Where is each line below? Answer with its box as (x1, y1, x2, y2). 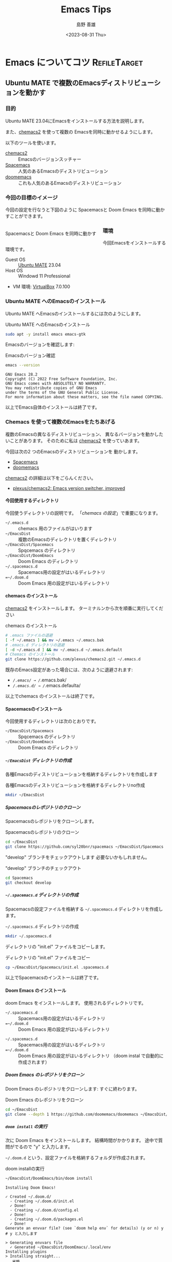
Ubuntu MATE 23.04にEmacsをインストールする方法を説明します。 (5, 117, 147, 124)
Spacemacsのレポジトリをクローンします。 (5, 818, 97, 825)
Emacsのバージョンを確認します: (5, 341, 75, 348)
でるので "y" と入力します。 (14, 1144, 73, 1150)
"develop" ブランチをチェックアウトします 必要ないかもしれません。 (5, 854, 150, 860)
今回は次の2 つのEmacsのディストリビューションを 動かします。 (5, 448, 141, 454)
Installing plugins (5, 1249, 47, 1254)
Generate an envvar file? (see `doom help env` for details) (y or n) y (5, 1226, 164, 1231)
